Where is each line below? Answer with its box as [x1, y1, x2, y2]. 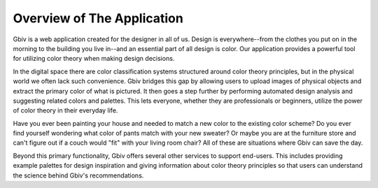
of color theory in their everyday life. [13, 106, 118, 115]
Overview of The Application [13, 10, 183, 26]
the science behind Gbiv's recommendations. [13, 171, 144, 180]
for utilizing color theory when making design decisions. [13, 55, 175, 63]
